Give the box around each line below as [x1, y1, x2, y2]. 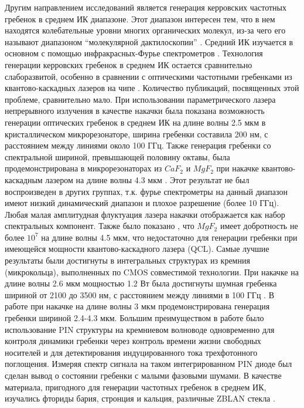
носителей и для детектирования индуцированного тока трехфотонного [5, 346, 258, 358]
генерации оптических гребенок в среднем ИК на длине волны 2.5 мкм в [5, 116, 266, 128]
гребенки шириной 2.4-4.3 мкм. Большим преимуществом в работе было [5, 312, 264, 324]
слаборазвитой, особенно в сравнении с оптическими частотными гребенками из [5, 70, 292, 82]
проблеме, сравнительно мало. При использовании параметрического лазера [5, 93, 276, 105]
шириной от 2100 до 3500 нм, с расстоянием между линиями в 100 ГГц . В [5, 288, 274, 301]
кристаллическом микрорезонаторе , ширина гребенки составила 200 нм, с [5, 127, 268, 140]
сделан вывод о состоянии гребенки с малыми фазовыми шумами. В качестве [5, 369, 282, 381]
